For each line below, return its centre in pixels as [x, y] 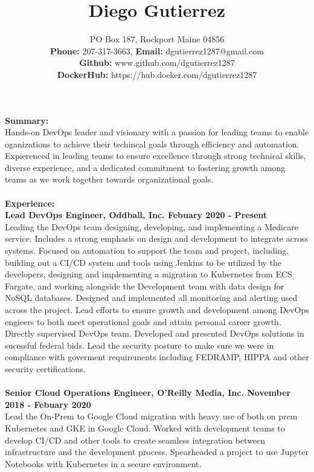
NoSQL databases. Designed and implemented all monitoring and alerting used [151, 298]
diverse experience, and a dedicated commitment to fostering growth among [145, 167]
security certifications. [46, 368]
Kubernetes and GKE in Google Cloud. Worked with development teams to [145, 428]
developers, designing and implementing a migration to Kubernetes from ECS [149, 274]
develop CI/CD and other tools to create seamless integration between [135, 440]
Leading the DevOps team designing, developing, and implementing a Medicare [152, 226]
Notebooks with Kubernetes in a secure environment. [103, 463]
